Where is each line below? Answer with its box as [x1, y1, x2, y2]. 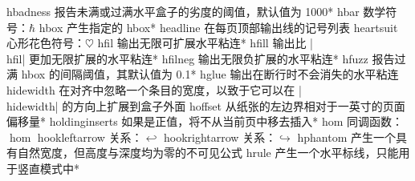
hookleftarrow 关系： [37, 128, 143, 145]
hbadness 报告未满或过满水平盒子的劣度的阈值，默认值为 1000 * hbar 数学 [6, 3, 386, 19]
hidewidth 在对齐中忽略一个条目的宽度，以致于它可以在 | [6, 81, 302, 98]
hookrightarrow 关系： [163, 128, 277, 145]
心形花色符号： [6, 34, 85, 51]
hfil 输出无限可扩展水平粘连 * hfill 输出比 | [97, 34, 313, 51]
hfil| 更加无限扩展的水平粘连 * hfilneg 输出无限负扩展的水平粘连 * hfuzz [6, 50, 368, 66]
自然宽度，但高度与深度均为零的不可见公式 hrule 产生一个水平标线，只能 [17, 144, 399, 161]
